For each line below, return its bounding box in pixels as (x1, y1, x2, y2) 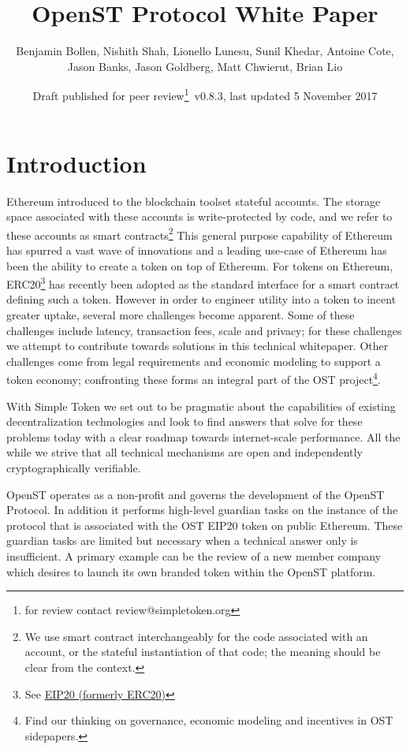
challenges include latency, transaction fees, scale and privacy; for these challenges (6, 322, 402, 338)
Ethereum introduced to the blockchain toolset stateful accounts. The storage (6, 192, 381, 209)
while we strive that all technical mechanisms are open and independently (6, 444, 363, 460)
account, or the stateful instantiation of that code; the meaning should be (24, 643, 381, 660)
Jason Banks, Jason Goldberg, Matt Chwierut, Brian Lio (67, 58, 343, 74)
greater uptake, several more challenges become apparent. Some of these (6, 306, 355, 322)
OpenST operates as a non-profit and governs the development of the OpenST (6, 486, 385, 502)
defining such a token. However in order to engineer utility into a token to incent (6, 291, 397, 307)
